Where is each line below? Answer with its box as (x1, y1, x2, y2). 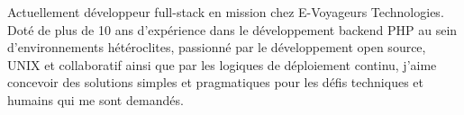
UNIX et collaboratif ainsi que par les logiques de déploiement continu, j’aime (7, 55, 437, 74)
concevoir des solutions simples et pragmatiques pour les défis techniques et (7, 73, 423, 92)
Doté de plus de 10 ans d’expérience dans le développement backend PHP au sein (7, 20, 458, 39)
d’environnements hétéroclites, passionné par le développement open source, (7, 38, 426, 57)
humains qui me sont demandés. (7, 90, 184, 109)
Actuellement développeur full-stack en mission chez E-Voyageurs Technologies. (7, 3, 444, 21)
